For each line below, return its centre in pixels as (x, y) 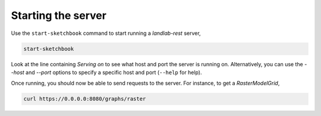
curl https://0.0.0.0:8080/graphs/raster (85, 99)
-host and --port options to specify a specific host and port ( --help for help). (106, 72)
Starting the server (59, 15)
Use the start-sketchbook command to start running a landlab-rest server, (106, 33)
